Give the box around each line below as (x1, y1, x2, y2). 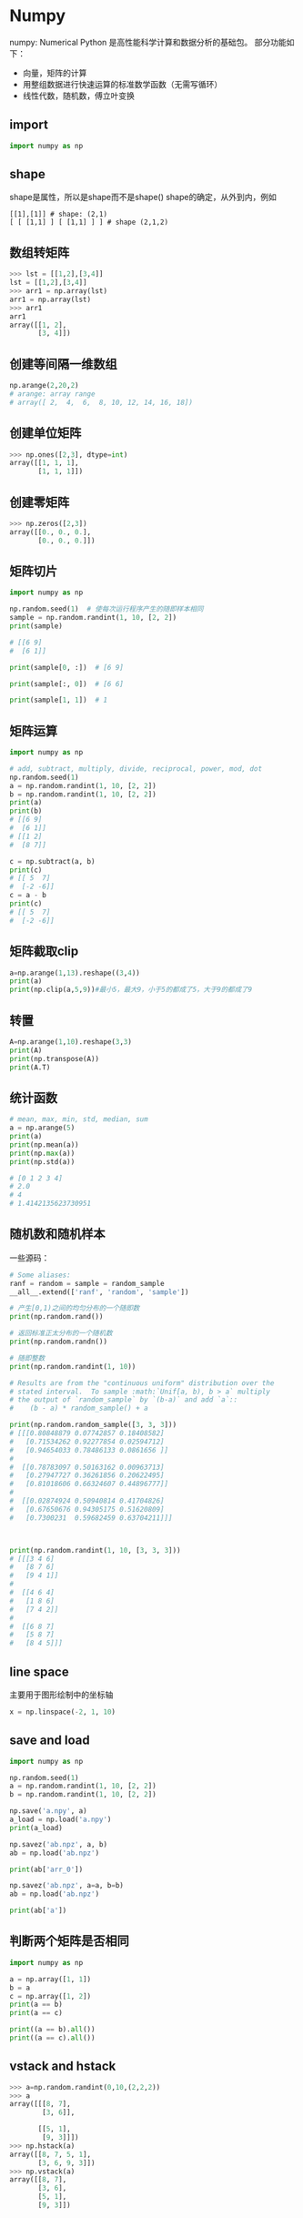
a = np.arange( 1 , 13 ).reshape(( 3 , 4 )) (9, 968, 141, 977)
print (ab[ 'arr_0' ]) (9, 1865, 84, 1874)
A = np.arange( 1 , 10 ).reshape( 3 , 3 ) (9, 1037, 132, 1047)
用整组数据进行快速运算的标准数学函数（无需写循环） (22, 78, 223, 89)
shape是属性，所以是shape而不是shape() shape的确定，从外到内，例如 (9, 192, 278, 203)
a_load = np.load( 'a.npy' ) (9, 1815, 112, 1825)
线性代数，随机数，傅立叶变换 (22, 90, 135, 101)
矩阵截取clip (9, 944, 79, 959)
